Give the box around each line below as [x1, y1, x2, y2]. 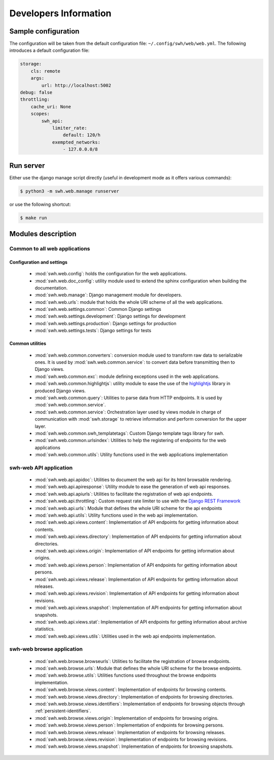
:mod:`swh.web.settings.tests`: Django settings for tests [35, 328, 152, 334]
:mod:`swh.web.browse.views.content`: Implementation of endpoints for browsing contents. [35, 686, 227, 693]
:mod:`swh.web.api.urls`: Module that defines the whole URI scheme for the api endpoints [35, 505, 222, 511]
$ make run [20, 215, 47, 220]
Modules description [9, 229, 77, 238]
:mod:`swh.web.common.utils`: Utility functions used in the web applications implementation [35, 452, 228, 458]
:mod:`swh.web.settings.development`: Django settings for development [35, 313, 186, 320]
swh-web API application [9, 464, 73, 471]
